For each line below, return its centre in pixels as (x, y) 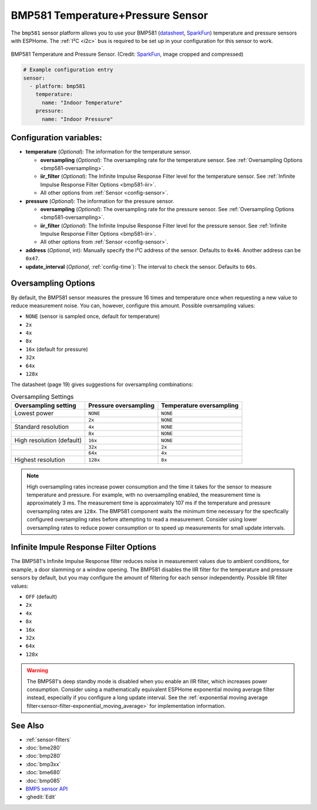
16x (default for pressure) (57, 349)
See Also (27, 725)
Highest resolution (40, 460)
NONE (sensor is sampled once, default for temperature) (93, 316)
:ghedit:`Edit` (41, 797)
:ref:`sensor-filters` (48, 740)
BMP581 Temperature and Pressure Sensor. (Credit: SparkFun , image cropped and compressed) (127, 54)
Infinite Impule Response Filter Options (84, 548)
